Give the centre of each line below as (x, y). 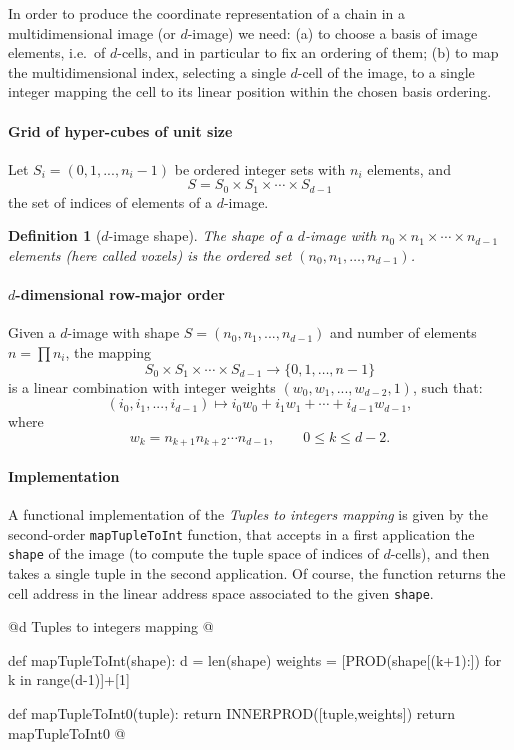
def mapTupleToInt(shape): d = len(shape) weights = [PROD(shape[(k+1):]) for (255, 659)
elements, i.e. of (57, 52)
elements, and (409, 168)
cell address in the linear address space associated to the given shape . (221, 592)
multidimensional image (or (92, 32)
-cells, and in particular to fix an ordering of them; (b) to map (308, 52)
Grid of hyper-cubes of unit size (120, 130)
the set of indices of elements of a (110, 201)
